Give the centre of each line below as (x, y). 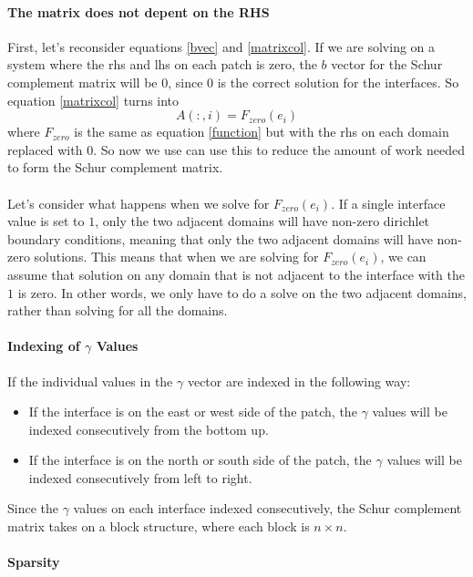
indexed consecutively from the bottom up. (149, 429)
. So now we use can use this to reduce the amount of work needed (279, 149)
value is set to (46, 221)
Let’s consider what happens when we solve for (139, 203)
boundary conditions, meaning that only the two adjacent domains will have (220, 238)
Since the (33, 508)
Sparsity (34, 562)
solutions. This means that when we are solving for (176, 257)
